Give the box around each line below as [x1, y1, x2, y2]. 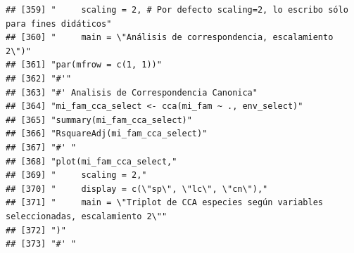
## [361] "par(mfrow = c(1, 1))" [6, 60, 162, 70]
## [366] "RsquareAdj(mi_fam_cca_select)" [6, 129, 208, 139]
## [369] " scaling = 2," [6, 170, 147, 181]
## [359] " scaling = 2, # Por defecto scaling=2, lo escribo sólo [6, 5, 348, 15]
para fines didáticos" [6, 18, 112, 29]
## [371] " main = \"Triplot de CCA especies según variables [6, 197, 324, 208]
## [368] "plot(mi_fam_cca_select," [6, 156, 177, 167]
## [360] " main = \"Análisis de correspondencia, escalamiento [6, 32, 334, 43]
